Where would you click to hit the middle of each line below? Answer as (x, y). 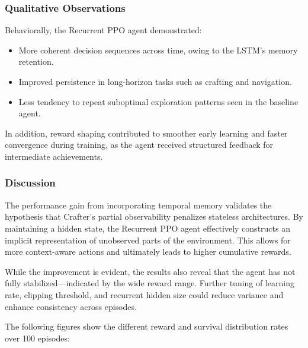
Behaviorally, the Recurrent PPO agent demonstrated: (103, 30)
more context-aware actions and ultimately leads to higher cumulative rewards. (148, 251)
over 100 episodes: (37, 338)
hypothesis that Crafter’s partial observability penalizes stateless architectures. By (154, 216)
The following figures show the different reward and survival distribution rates (147, 326)
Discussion (30, 183)
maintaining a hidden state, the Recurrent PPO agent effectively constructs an (147, 228)
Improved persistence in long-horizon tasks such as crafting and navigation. (155, 81)
